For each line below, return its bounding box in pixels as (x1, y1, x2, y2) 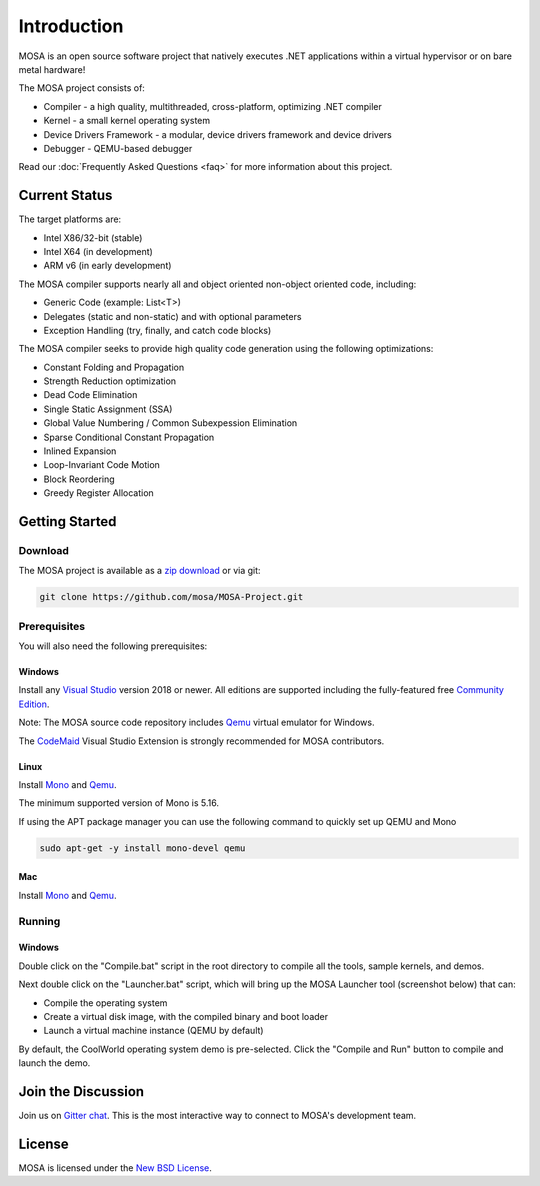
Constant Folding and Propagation (43, 361, 185, 373)
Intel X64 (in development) (43, 245, 154, 257)
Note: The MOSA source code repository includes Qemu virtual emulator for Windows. (18, 716, 375, 729)
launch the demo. (18, 1057, 91, 1069)
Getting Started (18, 513, 117, 530)
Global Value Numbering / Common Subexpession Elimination (43, 417, 298, 429)
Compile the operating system (43, 996, 168, 1009)
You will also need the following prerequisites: (18, 640, 208, 652)
